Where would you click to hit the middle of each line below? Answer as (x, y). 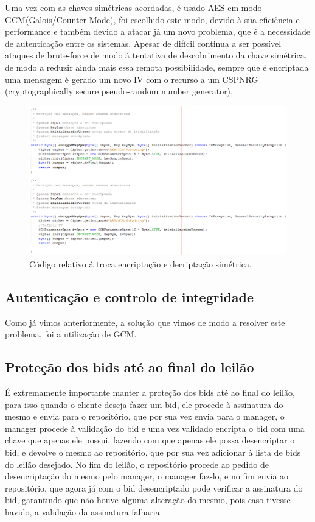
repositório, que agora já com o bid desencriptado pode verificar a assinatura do (154, 488)
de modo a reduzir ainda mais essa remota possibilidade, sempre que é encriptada (157, 67)
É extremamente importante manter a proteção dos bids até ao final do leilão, (150, 393)
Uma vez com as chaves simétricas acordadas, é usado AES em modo (133, 7)
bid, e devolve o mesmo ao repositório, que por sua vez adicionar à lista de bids (153, 452)
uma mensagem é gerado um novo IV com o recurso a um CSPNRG (132, 79)
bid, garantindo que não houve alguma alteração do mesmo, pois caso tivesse (148, 500)
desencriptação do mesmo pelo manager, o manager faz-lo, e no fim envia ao (147, 476)
